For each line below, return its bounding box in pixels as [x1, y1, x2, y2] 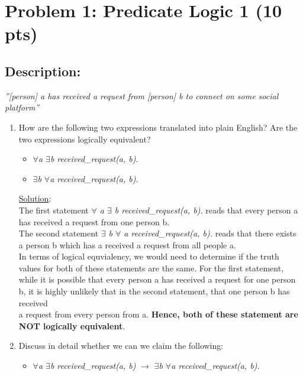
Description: [5, 61, 81, 80]
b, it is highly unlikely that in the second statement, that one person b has [18, 285, 290, 297]
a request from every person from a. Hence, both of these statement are [18, 308, 298, 320]
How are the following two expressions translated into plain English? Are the [18, 121, 298, 133]
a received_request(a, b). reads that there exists [124, 227, 296, 239]
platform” [5, 101, 40, 114]
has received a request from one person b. [18, 215, 170, 228]
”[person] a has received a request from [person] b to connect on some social [5, 89, 279, 102]
